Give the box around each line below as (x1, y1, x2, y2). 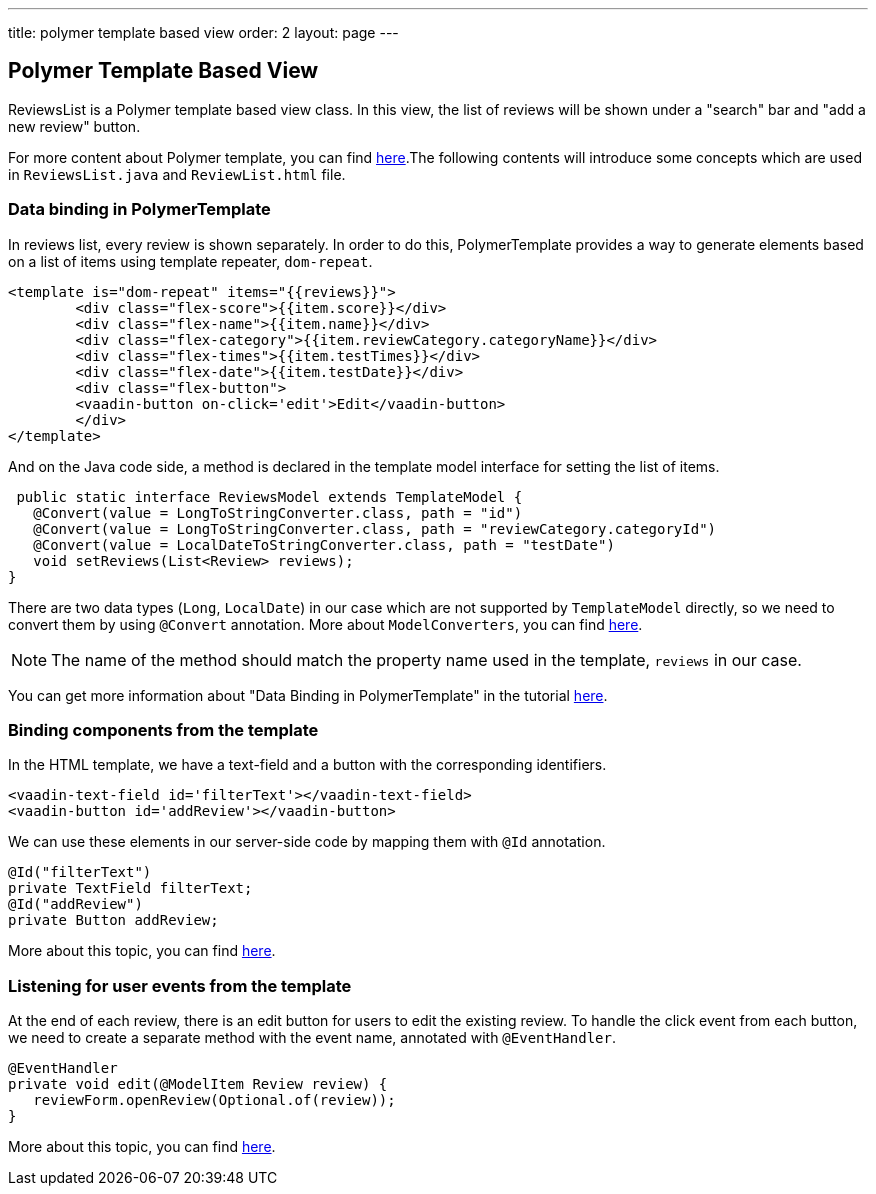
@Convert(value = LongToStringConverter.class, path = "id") (33, 504, 523, 521)
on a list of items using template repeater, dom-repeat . (8, 252, 373, 270)
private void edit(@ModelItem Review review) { (8, 1076, 388, 1093)
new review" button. (8, 117, 141, 135)
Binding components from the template (8, 719, 319, 740)
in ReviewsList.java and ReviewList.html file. (8, 165, 346, 183)
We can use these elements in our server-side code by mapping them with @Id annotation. (8, 833, 606, 851)
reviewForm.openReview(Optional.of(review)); (33, 1092, 396, 1109)
